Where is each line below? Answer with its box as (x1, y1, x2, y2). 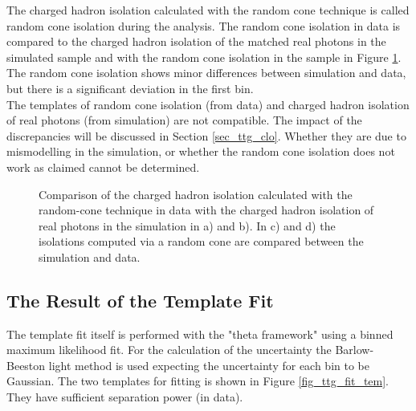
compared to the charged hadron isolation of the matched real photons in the (6, 33, 386, 50)
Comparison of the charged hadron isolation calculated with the (39, 185, 353, 202)
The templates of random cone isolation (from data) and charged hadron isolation (6, 96, 410, 112)
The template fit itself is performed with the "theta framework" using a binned (6, 325, 394, 342)
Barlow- (335, 341, 374, 358)
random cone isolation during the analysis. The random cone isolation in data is (6, 17, 401, 34)
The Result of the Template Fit (6, 287, 274, 312)
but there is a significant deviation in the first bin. (6, 79, 254, 96)
